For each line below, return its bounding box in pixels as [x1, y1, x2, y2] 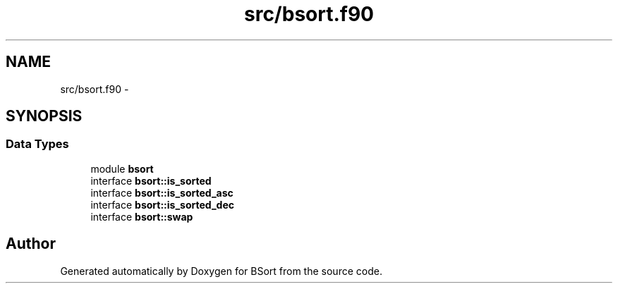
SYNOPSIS [6, 107, 83, 125]
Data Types [6, 137, 69, 152]
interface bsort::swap [90, 210, 193, 223]
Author [6, 235, 56, 253]
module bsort [90, 162, 154, 175]
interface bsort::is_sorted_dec [90, 198, 234, 211]
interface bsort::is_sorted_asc [90, 186, 234, 199]
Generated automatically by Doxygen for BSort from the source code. [60, 264, 382, 277]
